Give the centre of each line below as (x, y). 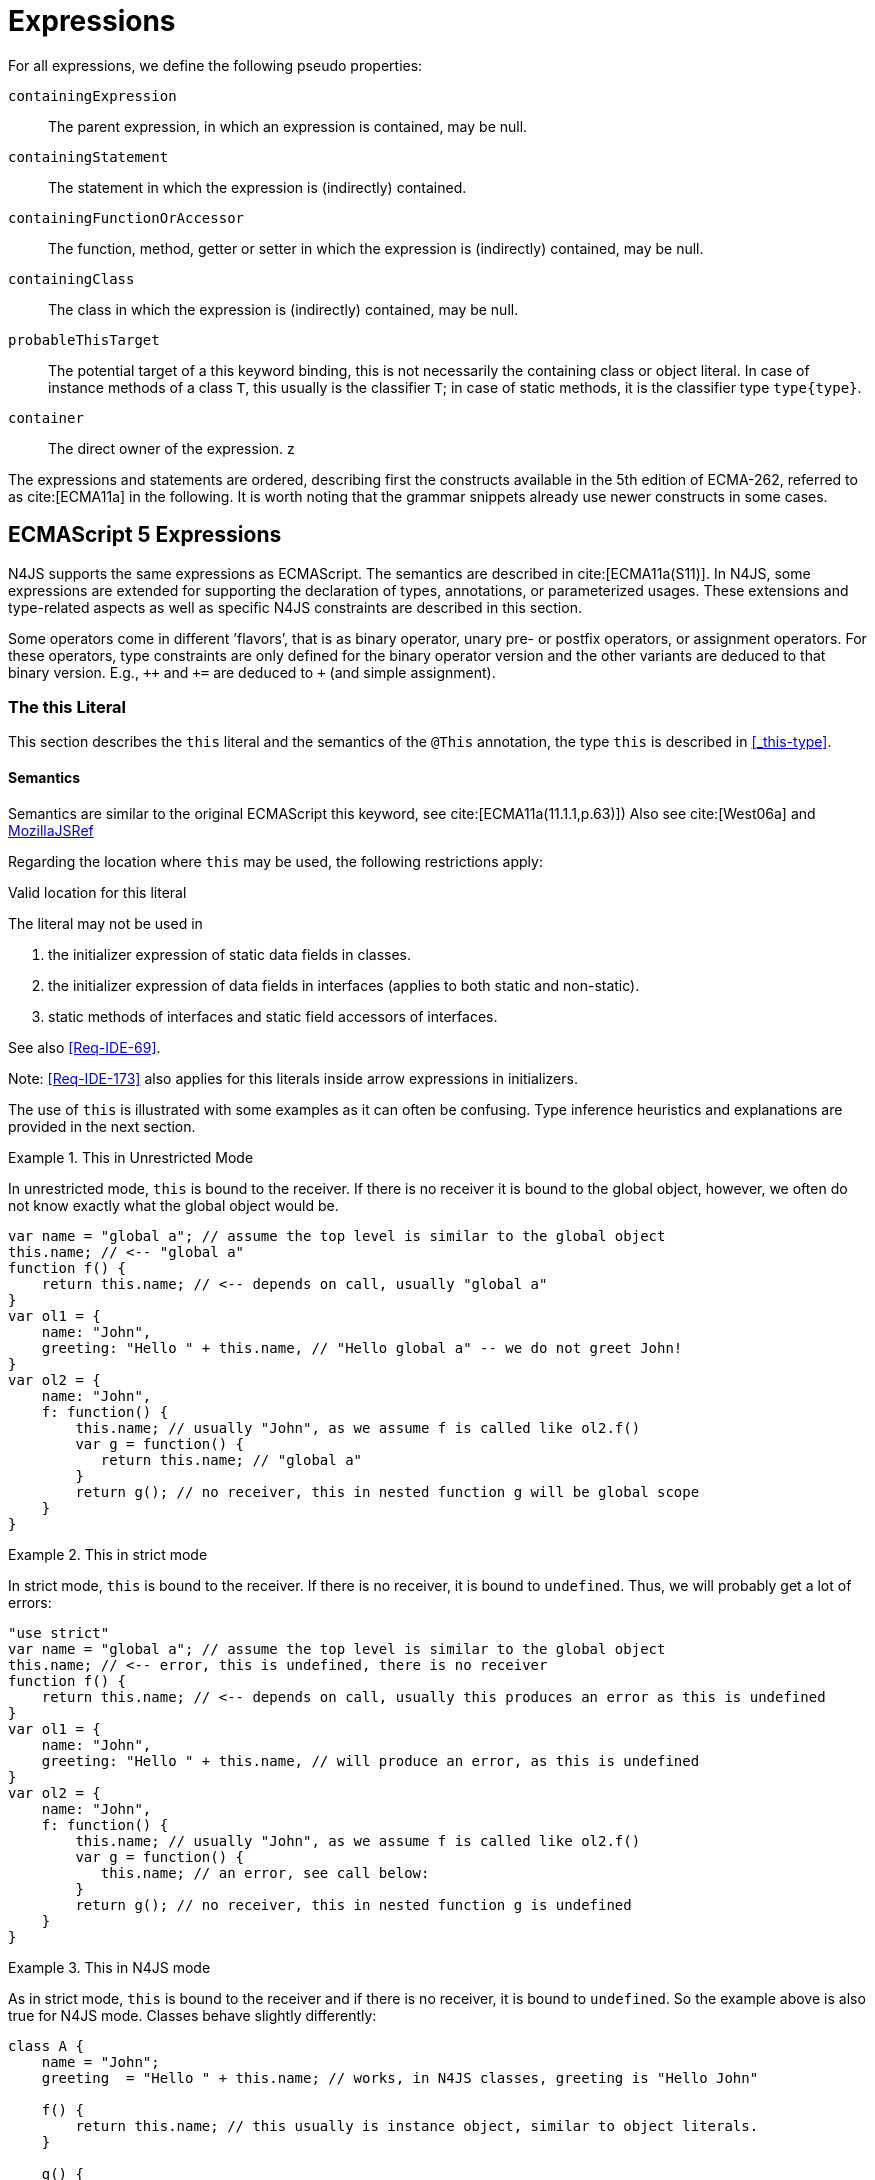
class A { (46, 2045)
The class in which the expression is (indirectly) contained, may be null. (283, 309)
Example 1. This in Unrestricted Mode (131, 1157)
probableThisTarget (84, 339)
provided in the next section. (102, 1126)
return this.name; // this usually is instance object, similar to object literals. (417, 2125)
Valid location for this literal (97, 892)
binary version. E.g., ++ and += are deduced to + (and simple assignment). (252, 672)
